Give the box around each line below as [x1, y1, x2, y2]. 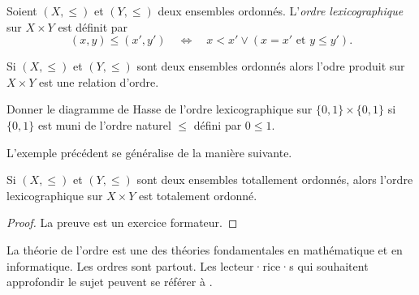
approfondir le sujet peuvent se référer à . [6, 273, 213, 290]
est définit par [58, 18, 128, 35]
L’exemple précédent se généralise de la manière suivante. [6, 143, 292, 160]
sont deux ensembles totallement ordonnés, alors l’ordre [136, 171, 413, 188]
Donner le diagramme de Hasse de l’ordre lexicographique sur [6, 100, 313, 118]
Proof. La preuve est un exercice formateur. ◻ [6, 214, 238, 231]
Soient [6, 2, 37, 19]
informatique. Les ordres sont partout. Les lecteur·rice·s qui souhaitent [6, 257, 369, 274]
